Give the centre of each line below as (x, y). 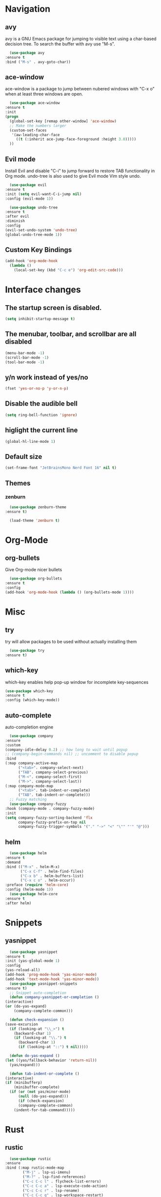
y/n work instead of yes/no (47, 377)
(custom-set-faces (28, 130)
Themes (18, 483)
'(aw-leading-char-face (36, 135)
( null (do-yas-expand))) (43, 1096)
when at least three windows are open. (44, 94)
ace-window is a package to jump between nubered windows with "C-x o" (80, 89)
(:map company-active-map (31, 763)
